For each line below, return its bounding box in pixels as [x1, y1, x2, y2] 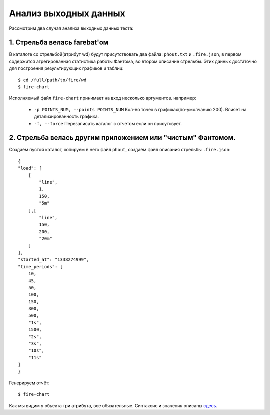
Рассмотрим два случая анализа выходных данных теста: [9, 25, 134, 31]
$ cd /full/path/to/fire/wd [18, 77, 87, 83]
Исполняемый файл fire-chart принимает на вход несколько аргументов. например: [9, 95, 197, 101]
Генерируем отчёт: [9, 380, 50, 386]
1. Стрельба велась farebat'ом [9, 38, 109, 47]
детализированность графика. [34, 113, 99, 120]
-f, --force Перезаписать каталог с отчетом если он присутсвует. [34, 120, 182, 126]
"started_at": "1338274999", [18, 257, 89, 263]
